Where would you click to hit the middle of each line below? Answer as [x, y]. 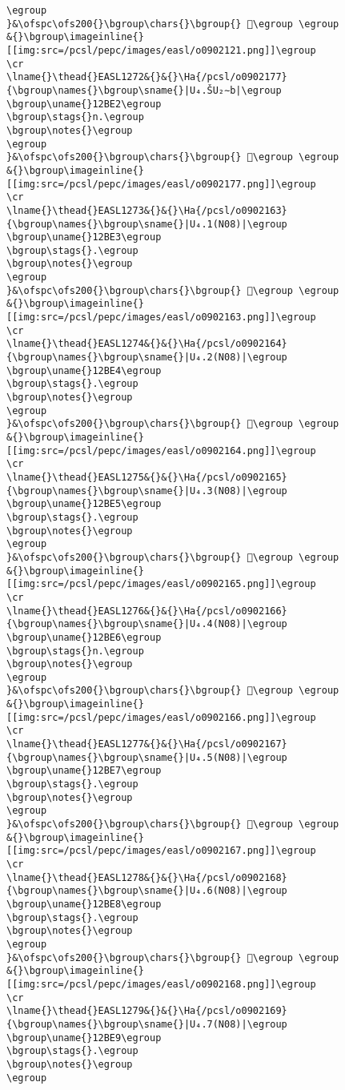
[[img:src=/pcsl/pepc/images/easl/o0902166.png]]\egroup [161, 717]
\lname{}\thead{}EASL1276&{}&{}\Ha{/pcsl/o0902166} [147, 611]
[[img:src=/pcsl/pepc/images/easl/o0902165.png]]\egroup [161, 584]
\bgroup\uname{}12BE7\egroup [84, 771]
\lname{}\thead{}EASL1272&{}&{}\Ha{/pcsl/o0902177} [147, 77]
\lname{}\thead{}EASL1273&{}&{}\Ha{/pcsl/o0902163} [147, 210]
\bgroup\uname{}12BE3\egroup [84, 237]
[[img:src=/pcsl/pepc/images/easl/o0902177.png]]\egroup [161, 184]
